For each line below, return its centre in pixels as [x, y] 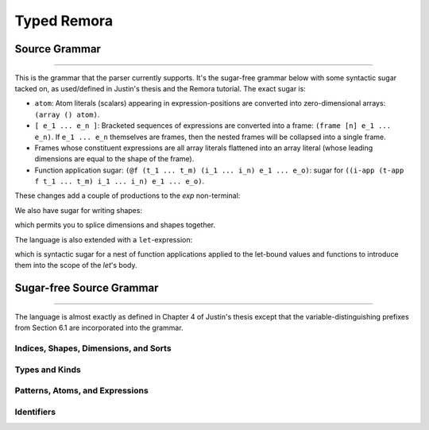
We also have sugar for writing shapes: [79, 210]
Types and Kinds [48, 370]
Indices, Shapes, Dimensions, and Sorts [93, 348]
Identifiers [35, 412]
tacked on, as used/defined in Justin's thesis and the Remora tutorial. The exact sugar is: [160, 88]
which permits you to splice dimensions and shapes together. [115, 225]
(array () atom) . [67, 114]
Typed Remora [64, 21]
